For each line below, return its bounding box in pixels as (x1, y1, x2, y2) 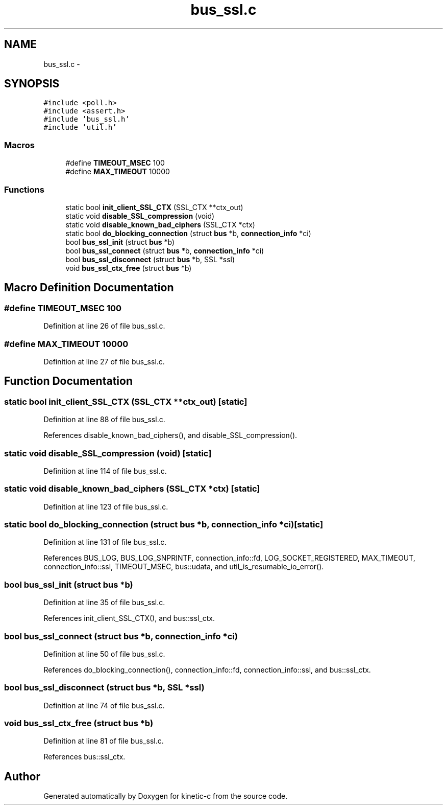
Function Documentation (4, 375, 133, 388)
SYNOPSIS (4, 77, 60, 90)
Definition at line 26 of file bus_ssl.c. (43, 321, 165, 331)
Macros (4, 140, 35, 150)
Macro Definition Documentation (4, 281, 174, 294)
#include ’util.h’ (43, 123, 117, 132)
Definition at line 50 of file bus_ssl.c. (43, 649, 165, 658)
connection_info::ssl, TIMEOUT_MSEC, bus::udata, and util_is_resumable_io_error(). (43, 562, 324, 571)
